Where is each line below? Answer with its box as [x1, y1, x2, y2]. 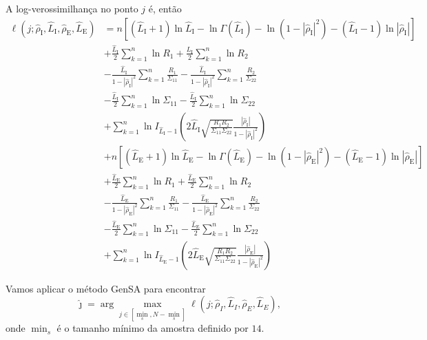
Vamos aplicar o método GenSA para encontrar [6, 281, 206, 295]
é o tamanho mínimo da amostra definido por [56, 321, 249, 335]
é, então [148, 1, 182, 15]
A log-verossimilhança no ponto [6, 1, 138, 15]
